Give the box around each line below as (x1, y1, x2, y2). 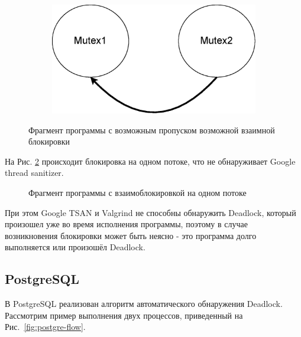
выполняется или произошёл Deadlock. (5, 241, 145, 253)
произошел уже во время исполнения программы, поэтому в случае (5, 218, 248, 230)
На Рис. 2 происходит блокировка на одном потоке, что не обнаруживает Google (5, 155, 296, 167)
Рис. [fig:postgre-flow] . (5, 320, 86, 333)
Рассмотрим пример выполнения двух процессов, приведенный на (5, 309, 243, 321)
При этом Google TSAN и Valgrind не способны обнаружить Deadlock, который (5, 206, 296, 218)
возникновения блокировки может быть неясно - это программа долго (5, 229, 257, 241)
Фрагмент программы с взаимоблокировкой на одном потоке (28, 187, 247, 199)
